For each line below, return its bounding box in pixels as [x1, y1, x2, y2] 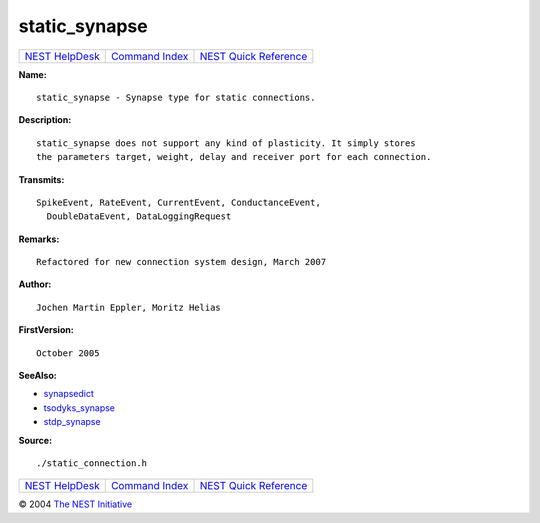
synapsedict [43, 388, 95, 400]
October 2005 [36, 347, 100, 359]
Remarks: [18, 233, 60, 245]
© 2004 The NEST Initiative [18, 498, 133, 510]
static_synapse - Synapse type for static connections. [36, 91, 316, 103]
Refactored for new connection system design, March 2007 [36, 256, 327, 268]
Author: [18, 278, 52, 290]
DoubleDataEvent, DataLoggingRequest [46, 211, 232, 222]
